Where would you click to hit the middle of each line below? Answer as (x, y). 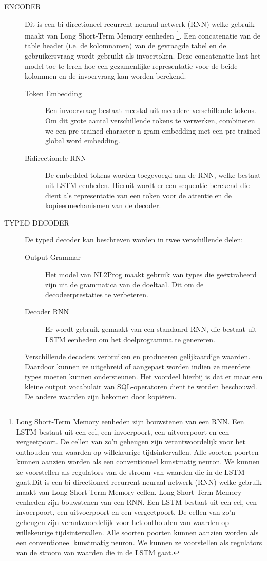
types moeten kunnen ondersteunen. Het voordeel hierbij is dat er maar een (144, 376)
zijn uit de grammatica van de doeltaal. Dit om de (125, 284)
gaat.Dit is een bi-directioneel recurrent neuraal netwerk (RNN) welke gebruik (139, 482)
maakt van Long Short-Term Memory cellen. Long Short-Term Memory (129, 492)
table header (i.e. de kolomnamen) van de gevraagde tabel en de (126, 45)
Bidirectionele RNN (55, 157)
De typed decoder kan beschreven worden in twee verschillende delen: (134, 240)
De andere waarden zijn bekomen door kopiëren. (101, 396)
